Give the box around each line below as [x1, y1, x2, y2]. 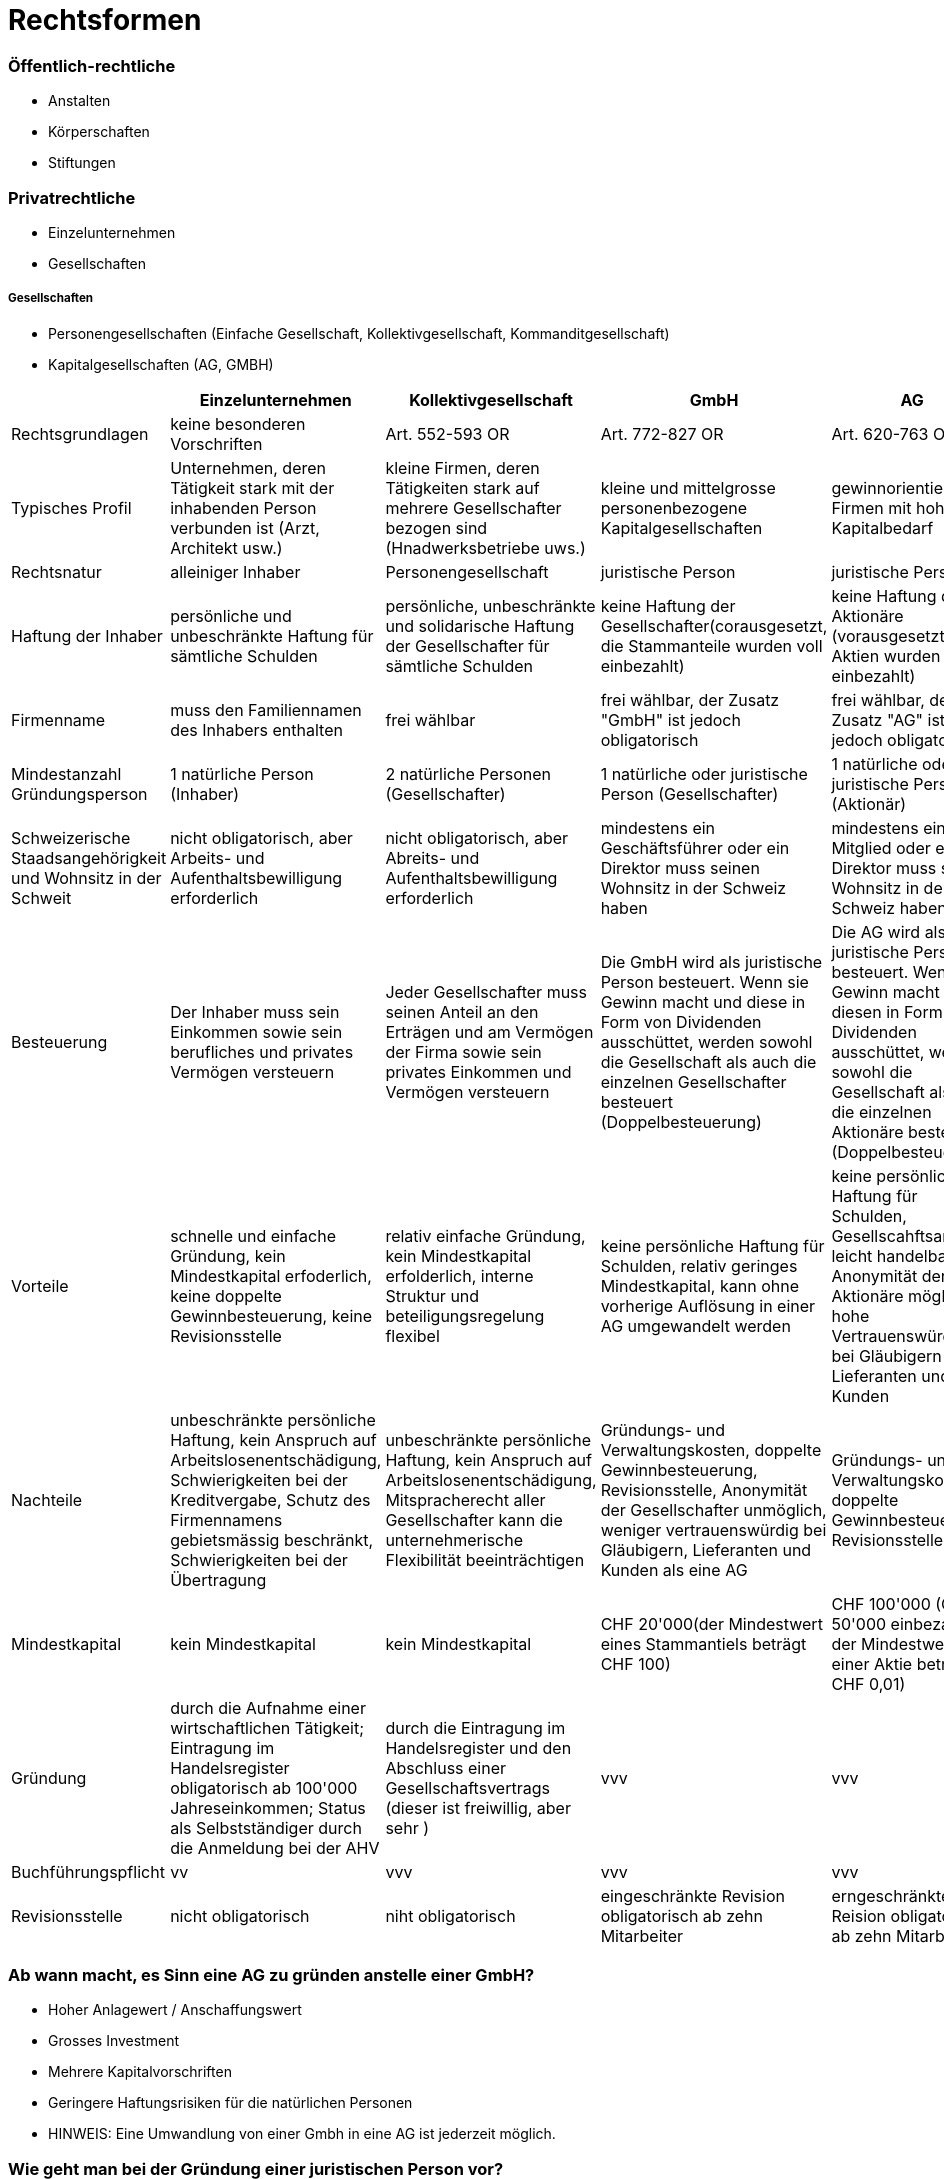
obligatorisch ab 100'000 [170, 1777, 358, 1798]
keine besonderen [170, 413, 306, 434]
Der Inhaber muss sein [170, 1001, 340, 1022]
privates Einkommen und [385, 1061, 572, 1082]
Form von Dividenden [600, 1011, 762, 1032]
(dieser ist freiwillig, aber [385, 1797, 571, 1818]
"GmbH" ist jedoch [600, 709, 741, 730]
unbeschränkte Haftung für [170, 625, 374, 646]
